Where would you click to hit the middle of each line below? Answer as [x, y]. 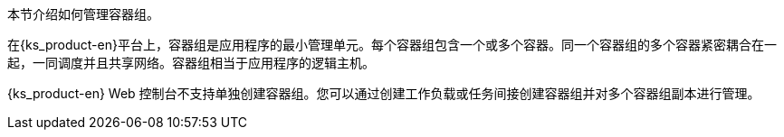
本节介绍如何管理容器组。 [83, 14]
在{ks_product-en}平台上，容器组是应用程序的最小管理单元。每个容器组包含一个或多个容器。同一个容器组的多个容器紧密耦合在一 [392, 45]
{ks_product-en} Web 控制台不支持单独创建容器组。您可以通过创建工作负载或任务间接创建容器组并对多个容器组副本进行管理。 [384, 93]
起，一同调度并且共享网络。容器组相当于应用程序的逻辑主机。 [191, 63]
